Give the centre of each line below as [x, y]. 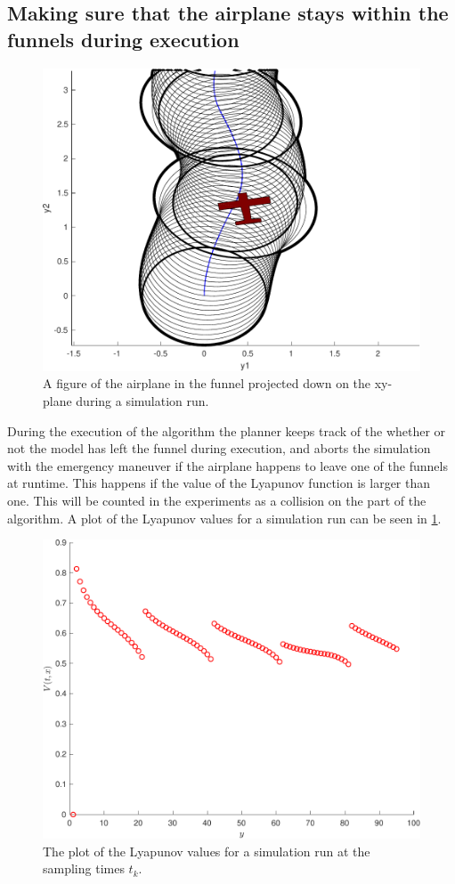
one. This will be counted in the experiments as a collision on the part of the [217, 500]
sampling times [84, 868]
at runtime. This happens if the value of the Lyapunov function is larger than [219, 483]
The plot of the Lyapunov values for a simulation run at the [207, 851]
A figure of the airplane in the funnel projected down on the [207, 383]
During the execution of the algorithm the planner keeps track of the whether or [227, 430]
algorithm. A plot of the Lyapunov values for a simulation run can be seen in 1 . [224, 518]
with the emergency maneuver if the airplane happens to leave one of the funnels [227, 465]
